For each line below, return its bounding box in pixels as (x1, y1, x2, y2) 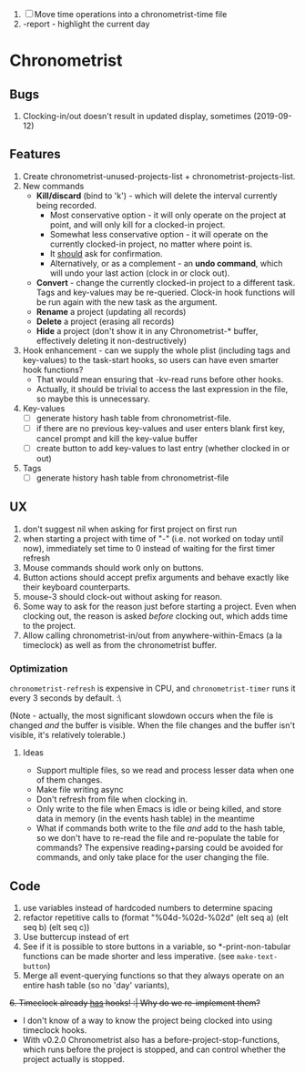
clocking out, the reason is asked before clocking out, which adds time (22, 610, 289, 622)
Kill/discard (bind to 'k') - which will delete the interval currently (36, 190, 278, 201)
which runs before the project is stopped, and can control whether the (22, 1044, 287, 1055)
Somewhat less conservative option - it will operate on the (49, 228, 269, 239)
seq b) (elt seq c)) (22, 921, 90, 932)
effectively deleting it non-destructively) (36, 335, 188, 346)
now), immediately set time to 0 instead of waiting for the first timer (22, 542, 276, 553)
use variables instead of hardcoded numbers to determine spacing (22, 902, 273, 913)
